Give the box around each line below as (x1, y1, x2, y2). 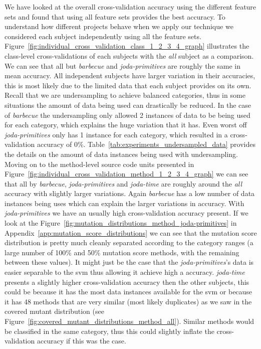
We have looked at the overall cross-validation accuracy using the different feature (5, 2, 256, 12)
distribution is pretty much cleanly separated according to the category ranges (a (5, 237, 253, 248)
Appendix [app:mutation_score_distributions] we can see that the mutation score (5, 227, 257, 238)
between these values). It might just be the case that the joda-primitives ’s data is (5, 257, 254, 267)
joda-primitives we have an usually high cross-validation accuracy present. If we (5, 208, 248, 218)
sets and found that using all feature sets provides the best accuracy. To (5, 11, 225, 22)
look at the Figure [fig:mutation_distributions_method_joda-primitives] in (5, 218, 237, 228)
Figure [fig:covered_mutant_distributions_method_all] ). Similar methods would (5, 316, 254, 326)
